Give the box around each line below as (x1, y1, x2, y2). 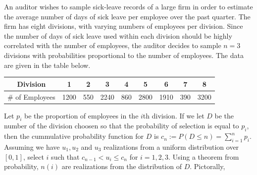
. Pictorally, (190, 161, 225, 172)
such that (51, 151, 80, 162)
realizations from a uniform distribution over (103, 141, 239, 152)
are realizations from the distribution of (61, 161, 182, 172)
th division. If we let (143, 110, 205, 120)
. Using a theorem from (168, 151, 239, 162)
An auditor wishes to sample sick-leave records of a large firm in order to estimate (4, 1, 253, 11)
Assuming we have (4, 141, 60, 152)
